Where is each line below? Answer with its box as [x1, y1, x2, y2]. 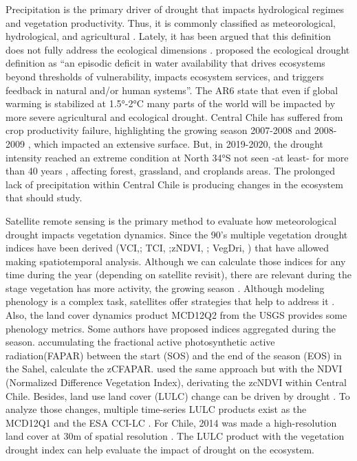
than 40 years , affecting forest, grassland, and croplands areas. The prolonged [6, 164, 336, 178]
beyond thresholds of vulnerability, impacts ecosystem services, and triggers [6, 69, 324, 83]
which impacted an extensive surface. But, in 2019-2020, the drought [34, 136, 324, 150]
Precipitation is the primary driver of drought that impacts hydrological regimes [6, 2, 344, 16]
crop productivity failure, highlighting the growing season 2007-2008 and [6, 123, 312, 137]
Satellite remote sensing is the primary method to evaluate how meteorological [6, 213, 337, 227]
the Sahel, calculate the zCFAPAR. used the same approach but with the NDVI [6, 361, 343, 376]
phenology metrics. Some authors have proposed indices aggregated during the [6, 321, 336, 335]
